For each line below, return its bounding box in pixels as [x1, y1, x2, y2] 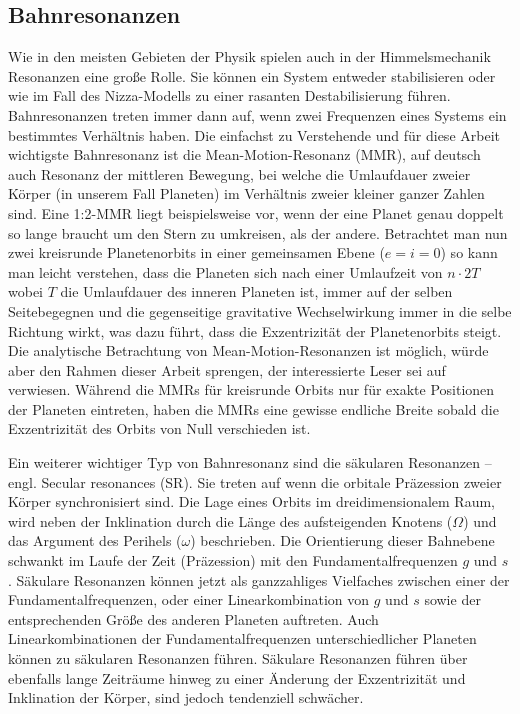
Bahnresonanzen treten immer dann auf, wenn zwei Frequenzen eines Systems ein [8, 104, 507, 125]
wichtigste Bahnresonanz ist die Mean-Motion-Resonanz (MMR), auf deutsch [8, 144, 481, 165]
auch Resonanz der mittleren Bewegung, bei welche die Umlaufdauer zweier [8, 163, 471, 184]
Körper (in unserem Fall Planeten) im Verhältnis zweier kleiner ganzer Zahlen [8, 183, 485, 204]
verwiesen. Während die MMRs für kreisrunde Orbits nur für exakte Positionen [8, 379, 495, 400]
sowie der [424, 589, 481, 610]
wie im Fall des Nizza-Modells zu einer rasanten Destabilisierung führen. [8, 85, 451, 106]
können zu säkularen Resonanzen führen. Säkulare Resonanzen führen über [8, 648, 468, 669]
